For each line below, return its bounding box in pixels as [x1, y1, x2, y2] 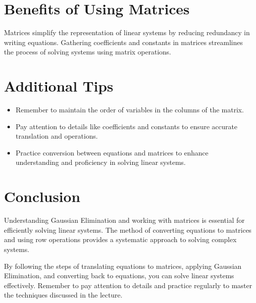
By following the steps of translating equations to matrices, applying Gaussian [4, 260, 242, 271]
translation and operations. [15, 131, 98, 141]
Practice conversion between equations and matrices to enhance [15, 147, 208, 157]
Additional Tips [4, 76, 113, 96]
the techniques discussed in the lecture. [4, 290, 123, 300]
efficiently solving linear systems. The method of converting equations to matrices [4, 224, 252, 235]
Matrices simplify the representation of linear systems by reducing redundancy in [4, 27, 250, 38]
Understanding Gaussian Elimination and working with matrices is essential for [4, 215, 245, 225]
